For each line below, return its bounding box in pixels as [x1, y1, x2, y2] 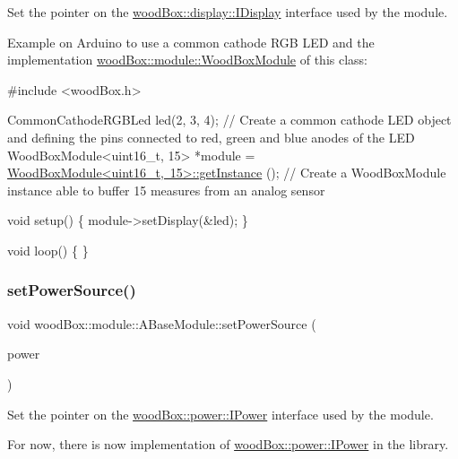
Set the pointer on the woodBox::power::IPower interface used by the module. [7, 404, 434, 423]
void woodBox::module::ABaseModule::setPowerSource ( [7, 314, 316, 333]
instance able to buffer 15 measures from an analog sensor [7, 180, 325, 199]
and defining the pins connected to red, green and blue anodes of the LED [7, 127, 415, 146]
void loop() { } [7, 240, 89, 259]
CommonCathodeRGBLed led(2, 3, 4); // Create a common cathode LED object [7, 110, 452, 129]
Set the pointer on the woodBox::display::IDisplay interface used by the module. [7, 3, 448, 21]
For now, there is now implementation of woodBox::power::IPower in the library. [7, 435, 449, 454]
